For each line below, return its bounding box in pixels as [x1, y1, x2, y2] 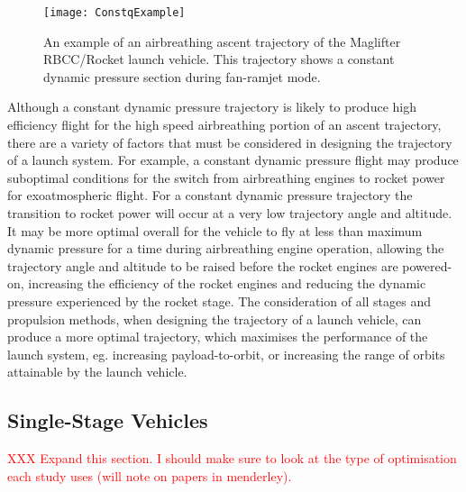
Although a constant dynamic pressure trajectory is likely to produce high [7, 97, 416, 116]
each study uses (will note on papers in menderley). [7, 466, 292, 485]
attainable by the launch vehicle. [7, 362, 187, 381]
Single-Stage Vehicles [7, 406, 208, 434]
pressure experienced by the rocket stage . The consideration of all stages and [7, 291, 432, 310]
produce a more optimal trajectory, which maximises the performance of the [7, 327, 428, 346]
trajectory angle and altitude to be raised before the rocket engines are [7, 256, 398, 275]
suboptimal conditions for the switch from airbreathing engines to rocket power [7, 168, 445, 187]
